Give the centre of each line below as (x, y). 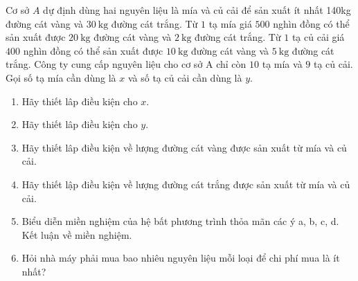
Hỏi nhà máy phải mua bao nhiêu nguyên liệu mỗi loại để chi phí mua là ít (181, 258)
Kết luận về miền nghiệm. (77, 234)
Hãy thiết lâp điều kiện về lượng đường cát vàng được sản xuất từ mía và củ (184, 147)
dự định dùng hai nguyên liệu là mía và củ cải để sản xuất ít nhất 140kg (197, 10)
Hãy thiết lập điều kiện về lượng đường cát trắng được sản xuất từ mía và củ (186, 184)
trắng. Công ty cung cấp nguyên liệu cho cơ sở (104, 64)
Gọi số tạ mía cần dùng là (61, 77)
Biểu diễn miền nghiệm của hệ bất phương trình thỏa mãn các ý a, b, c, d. (180, 221)
